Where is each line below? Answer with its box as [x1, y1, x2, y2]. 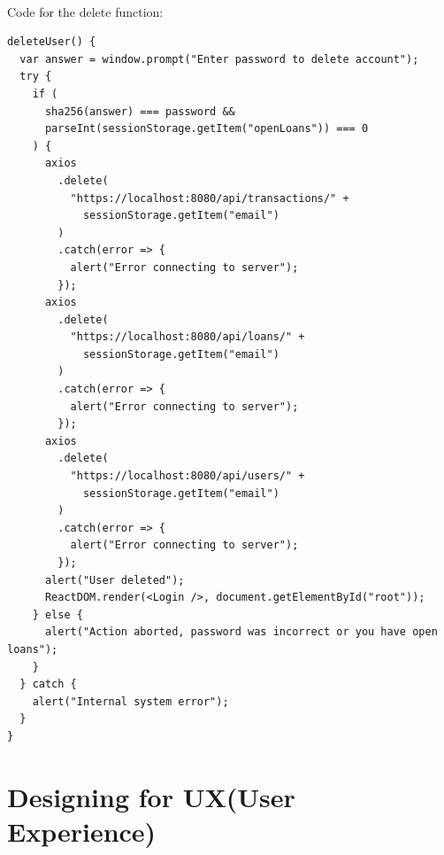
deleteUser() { [7, 35, 96, 49]
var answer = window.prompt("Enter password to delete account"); [19, 52, 419, 66]
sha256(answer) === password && [44, 105, 235, 118]
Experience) [7, 812, 157, 849]
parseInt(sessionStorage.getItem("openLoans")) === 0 [44, 122, 369, 136]
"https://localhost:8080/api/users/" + [70, 470, 305, 483]
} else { [32, 608, 83, 621]
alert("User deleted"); [44, 573, 185, 587]
